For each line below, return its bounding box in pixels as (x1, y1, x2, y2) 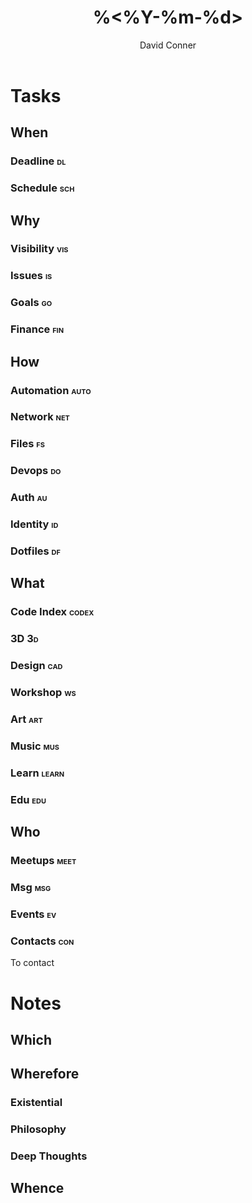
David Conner (139, 39, 197, 51)
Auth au (10, 491, 48, 505)
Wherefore (10, 1066, 80, 1083)
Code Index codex (10, 605, 95, 619)
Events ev (10, 907, 57, 921)
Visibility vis (10, 242, 69, 256)
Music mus (10, 739, 60, 753)
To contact (10, 957, 55, 969)
